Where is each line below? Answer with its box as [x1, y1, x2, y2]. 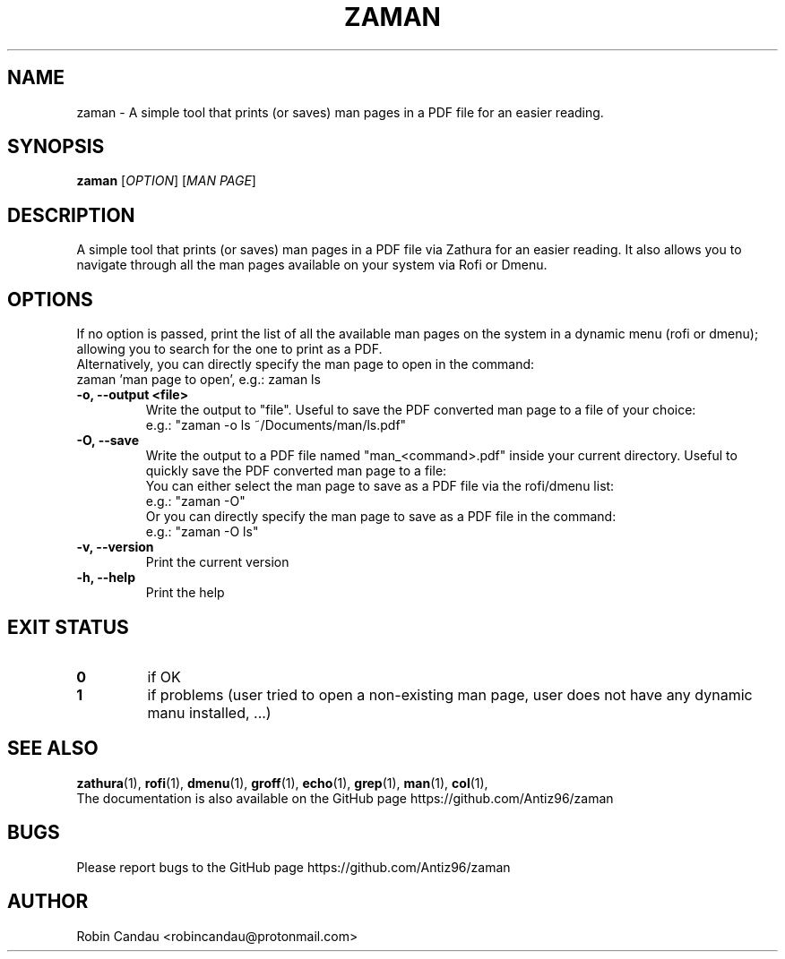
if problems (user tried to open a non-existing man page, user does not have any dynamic [147, 685, 753, 704]
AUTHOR [7, 890, 89, 913]
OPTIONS [7, 287, 93, 311]
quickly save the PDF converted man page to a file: [145, 463, 447, 479]
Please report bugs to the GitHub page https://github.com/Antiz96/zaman [76, 859, 511, 875]
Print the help [145, 585, 225, 601]
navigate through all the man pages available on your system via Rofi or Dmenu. [76, 257, 548, 273]
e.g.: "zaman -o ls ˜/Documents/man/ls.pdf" [145, 417, 407, 433]
